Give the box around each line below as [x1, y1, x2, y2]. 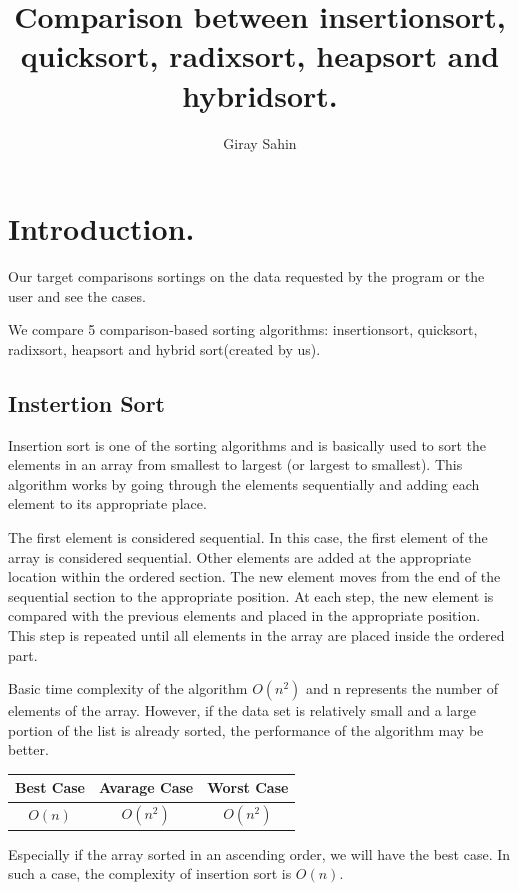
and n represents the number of [306, 678, 499, 699]
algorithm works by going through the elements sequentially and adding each [8, 473, 480, 494]
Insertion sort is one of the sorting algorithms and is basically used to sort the [8, 434, 487, 455]
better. [8, 739, 49, 760]
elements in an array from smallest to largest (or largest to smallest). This [8, 454, 463, 475]
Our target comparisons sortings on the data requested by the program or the [8, 266, 485, 287]
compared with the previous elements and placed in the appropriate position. [8, 605, 481, 626]
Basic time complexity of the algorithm [8, 678, 248, 699]
